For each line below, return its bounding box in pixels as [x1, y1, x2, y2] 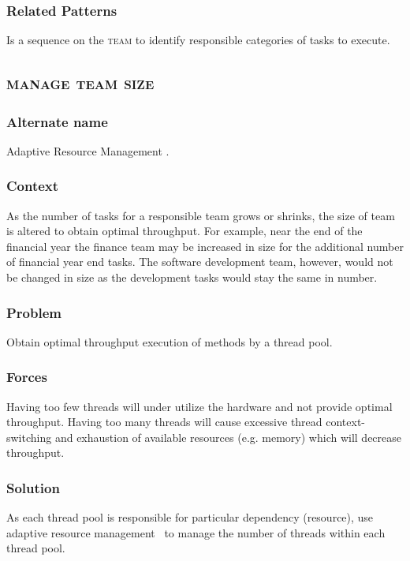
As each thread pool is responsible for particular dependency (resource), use [6, 509, 374, 525]
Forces [6, 367, 47, 387]
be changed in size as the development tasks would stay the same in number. [6, 269, 378, 285]
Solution [6, 477, 60, 497]
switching [6, 428, 52, 445]
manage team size [6, 70, 155, 95]
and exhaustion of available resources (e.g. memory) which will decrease [54, 428, 402, 445]
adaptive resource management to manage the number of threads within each [6, 524, 386, 540]
